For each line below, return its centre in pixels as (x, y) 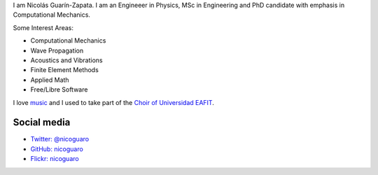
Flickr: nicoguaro (55, 159)
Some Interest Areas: (43, 27)
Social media (42, 122)
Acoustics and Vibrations (66, 60)
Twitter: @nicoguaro (60, 139)
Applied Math (50, 80)
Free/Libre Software (59, 90)
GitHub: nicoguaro (57, 149)
